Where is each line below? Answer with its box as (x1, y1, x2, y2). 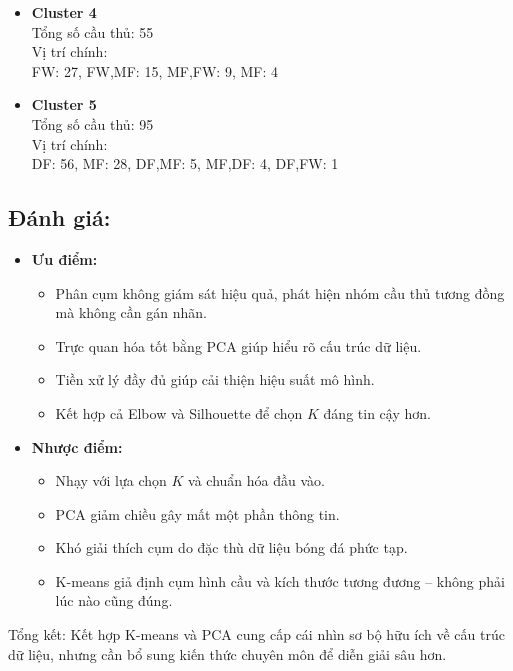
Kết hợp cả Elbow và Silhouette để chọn (55, 402, 303, 423)
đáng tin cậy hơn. (323, 402, 431, 423)
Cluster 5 (31, 94, 97, 115)
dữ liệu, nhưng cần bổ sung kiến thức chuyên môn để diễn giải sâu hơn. (8, 643, 447, 664)
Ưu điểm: (31, 248, 98, 269)
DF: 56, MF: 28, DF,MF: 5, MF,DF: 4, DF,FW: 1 (31, 153, 339, 174)
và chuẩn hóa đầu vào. (188, 470, 325, 491)
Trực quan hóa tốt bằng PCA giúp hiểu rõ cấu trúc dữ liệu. (55, 335, 422, 356)
